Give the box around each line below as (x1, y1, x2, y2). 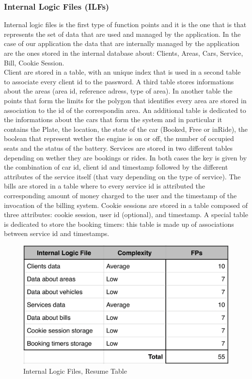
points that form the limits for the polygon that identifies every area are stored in (4, 95, 247, 105)
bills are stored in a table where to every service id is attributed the (4, 181, 205, 191)
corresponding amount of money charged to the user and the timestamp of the (4, 190, 237, 200)
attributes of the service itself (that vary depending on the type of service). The (4, 171, 241, 181)
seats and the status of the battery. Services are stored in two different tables (4, 142, 233, 153)
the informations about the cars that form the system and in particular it (4, 114, 222, 125)
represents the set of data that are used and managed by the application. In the (4, 29, 241, 39)
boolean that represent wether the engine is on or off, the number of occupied (4, 133, 234, 143)
